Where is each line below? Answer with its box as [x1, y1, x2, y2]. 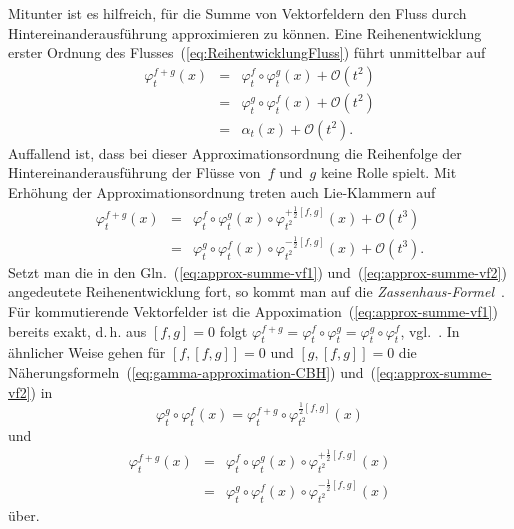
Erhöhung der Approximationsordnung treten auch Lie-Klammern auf [8, 182, 436, 203]
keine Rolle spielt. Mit [320, 162, 457, 183]
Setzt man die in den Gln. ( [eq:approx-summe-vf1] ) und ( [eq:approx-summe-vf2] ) [8, 261, 507, 282]
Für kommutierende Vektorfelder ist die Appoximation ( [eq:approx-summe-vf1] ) [8, 301, 498, 321]
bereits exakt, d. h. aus [8, 320, 147, 341]
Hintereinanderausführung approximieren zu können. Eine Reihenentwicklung [8, 22, 482, 43]
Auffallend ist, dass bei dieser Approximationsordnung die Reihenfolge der [8, 142, 462, 163]
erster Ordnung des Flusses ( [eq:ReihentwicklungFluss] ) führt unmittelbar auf [8, 42, 486, 63]
